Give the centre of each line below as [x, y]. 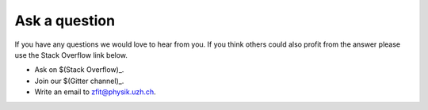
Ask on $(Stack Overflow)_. [79, 70]
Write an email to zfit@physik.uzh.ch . [95, 92]
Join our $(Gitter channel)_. [79, 81]
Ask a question [65, 21]
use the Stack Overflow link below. [71, 55]
